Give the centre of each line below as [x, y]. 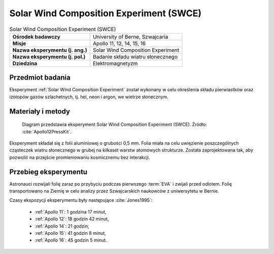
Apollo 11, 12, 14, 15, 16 [119, 43]
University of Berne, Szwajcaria [130, 37]
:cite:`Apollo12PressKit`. [47, 131]
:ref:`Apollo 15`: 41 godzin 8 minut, [70, 233]
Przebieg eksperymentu [48, 172]
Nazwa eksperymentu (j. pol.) [49, 57]
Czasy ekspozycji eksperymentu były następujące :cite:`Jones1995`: [81, 200]
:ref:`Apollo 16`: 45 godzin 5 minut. [71, 240]
